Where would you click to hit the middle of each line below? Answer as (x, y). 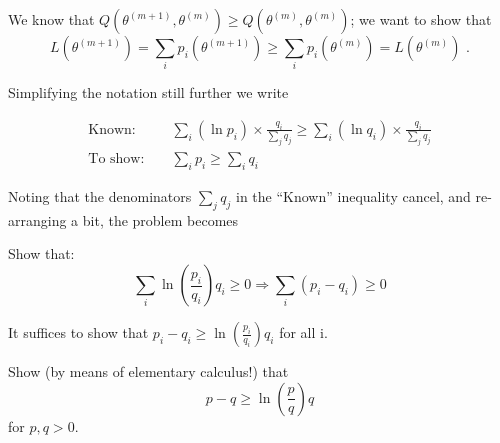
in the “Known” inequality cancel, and (353, 196)
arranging (37, 219)
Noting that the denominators (100, 196)
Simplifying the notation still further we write (148, 92)
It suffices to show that (78, 332)
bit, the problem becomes (160, 219)
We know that (51, 19)
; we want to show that (421, 19)
